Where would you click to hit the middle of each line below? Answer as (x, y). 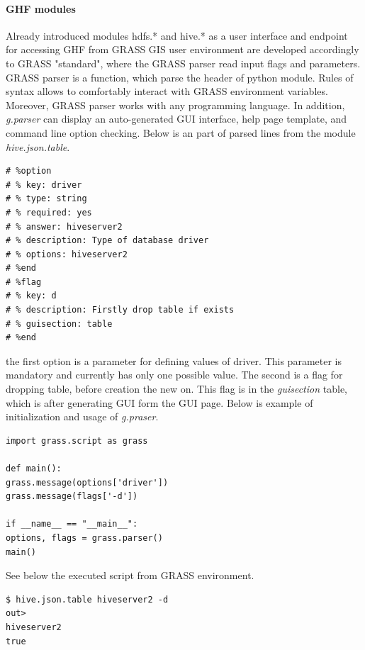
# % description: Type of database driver (107, 241)
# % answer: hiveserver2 (64, 226)
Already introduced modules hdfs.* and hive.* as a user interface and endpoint (177, 35)
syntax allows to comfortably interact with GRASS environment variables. (167, 91)
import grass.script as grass (77, 441)
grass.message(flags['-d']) (72, 497)
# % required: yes (49, 212)
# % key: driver (44, 185)
